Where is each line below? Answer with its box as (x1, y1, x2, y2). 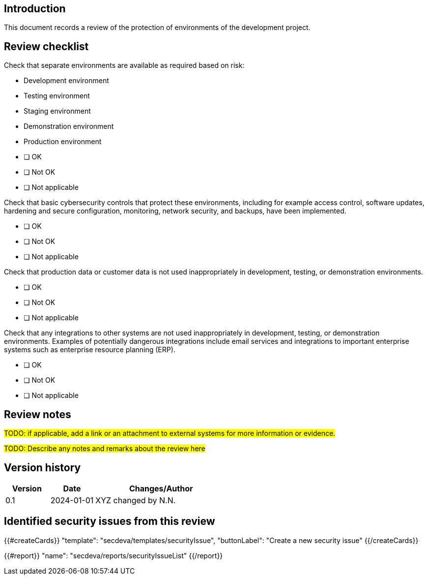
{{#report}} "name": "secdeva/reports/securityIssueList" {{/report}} (4, 551, 223, 560)
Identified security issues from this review (4, 515, 215, 528)
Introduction (4, 2, 66, 15)
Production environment (24, 137, 102, 146)
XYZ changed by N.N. (95, 495, 176, 505)
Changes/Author (129, 483, 193, 493)
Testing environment (24, 91, 90, 100)
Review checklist (4, 40, 89, 53)
